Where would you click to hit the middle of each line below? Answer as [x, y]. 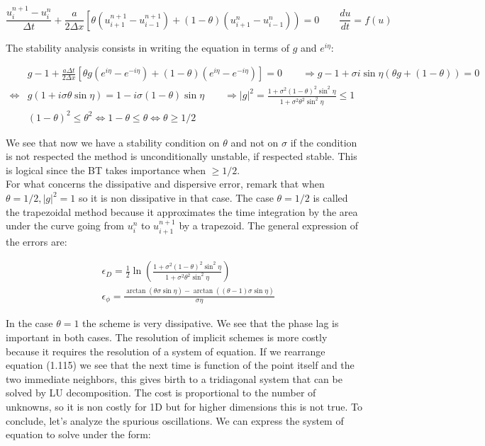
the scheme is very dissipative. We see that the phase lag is [211, 323]
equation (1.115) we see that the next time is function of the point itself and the [180, 365]
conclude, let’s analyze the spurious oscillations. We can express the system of [175, 420]
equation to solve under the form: [78, 434]
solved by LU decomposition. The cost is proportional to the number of [161, 393]
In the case [29, 323]
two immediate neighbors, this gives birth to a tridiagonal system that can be [174, 378]
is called [330, 198]
